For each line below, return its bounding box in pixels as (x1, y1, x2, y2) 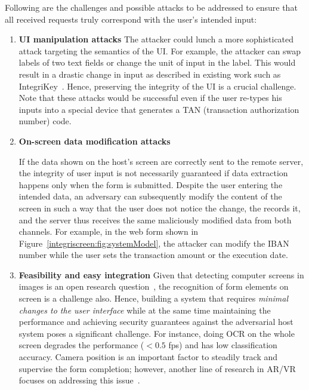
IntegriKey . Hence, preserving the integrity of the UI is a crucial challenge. (18, 79, 296, 92)
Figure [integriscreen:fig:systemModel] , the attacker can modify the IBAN (18, 237, 289, 249)
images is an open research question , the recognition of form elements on (18, 280, 289, 293)
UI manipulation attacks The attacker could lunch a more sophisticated (18, 33, 294, 45)
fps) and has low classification (168, 339, 277, 351)
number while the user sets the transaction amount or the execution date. (18, 248, 288, 261)
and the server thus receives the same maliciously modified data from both (18, 213, 292, 226)
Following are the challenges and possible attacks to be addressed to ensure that (5, 1, 298, 13)
